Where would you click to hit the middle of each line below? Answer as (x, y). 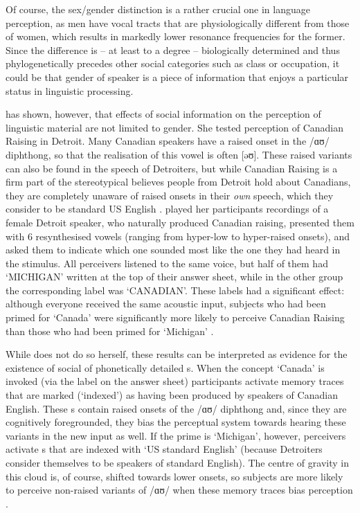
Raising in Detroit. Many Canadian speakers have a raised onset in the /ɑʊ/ (168, 141)
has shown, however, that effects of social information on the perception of (163, 114)
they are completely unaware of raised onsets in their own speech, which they (170, 195)
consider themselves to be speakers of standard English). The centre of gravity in (177, 462)
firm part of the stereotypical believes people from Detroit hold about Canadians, (178, 182)
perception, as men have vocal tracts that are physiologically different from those (178, 22)
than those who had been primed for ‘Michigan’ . (110, 331)
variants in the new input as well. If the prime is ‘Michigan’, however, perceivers (176, 435)
